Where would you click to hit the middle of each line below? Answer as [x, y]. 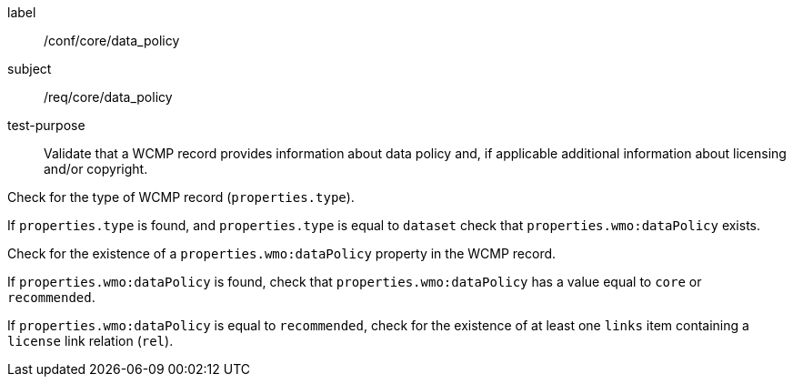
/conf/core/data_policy [112, 40]
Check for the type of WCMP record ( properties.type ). [181, 197]
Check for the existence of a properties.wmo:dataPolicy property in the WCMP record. [282, 253]
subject [30, 69]
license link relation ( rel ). [90, 341]
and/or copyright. [96, 169]
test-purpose [46, 125]
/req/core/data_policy [108, 97]
